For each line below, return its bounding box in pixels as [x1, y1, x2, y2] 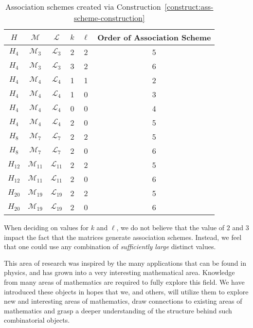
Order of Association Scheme [97, 32, 211, 43]
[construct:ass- [164, 1, 214, 12]
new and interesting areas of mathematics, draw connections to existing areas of [4, 296, 242, 306]
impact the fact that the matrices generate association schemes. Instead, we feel [4, 232, 242, 242]
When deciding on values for [4, 222, 89, 232]
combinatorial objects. [4, 315, 70, 325]
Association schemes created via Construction [5, 1, 161, 12]
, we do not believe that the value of [116, 222, 225, 232]
